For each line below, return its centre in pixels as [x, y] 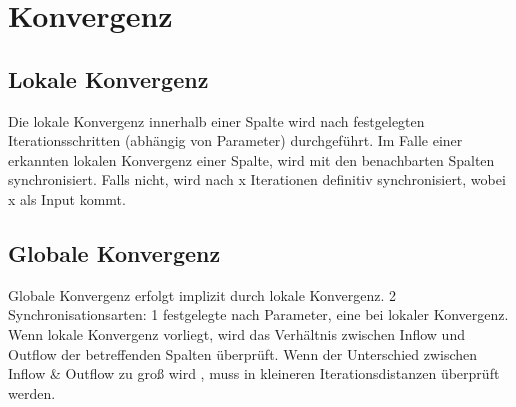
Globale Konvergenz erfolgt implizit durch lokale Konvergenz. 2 [202, 294]
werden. [32, 392]
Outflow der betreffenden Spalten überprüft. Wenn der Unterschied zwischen [243, 353]
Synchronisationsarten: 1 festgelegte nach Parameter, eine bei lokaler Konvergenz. [258, 314]
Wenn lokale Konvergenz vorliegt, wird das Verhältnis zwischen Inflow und [236, 333]
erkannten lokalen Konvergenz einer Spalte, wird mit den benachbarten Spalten [251, 159]
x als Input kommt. [67, 198]
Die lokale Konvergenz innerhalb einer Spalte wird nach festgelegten [216, 120]
